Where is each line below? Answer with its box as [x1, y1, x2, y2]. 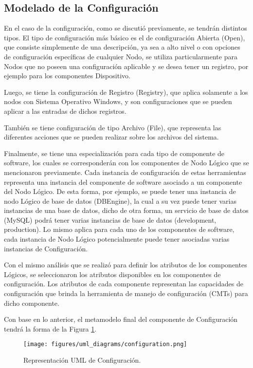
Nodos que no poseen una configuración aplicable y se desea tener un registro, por [4, 61, 249, 71]
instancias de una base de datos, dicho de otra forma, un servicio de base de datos [4, 205, 249, 215]
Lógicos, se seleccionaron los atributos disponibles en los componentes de [4, 269, 221, 279]
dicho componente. [4, 298, 59, 308]
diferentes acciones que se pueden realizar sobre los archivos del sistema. [4, 132, 219, 142]
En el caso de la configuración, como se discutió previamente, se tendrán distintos [4, 23, 247, 33]
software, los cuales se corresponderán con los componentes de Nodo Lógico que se [4, 158, 249, 168]
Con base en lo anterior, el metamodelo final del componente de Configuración [4, 314, 238, 324]
